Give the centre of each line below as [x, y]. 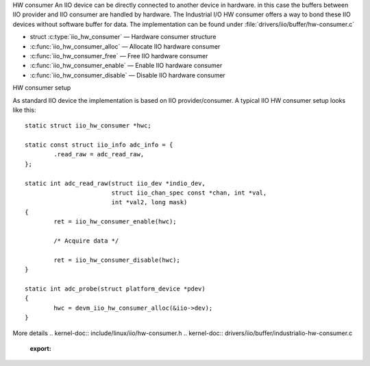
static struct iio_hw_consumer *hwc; [88, 126]
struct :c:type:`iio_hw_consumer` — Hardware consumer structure [123, 37]
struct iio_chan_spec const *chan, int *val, [189, 193]
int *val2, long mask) [149, 203]
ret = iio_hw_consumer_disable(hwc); [117, 260]
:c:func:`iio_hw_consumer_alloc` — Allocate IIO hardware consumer [125, 46]
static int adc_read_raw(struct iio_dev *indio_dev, [115, 183]
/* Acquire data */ [86, 241]
